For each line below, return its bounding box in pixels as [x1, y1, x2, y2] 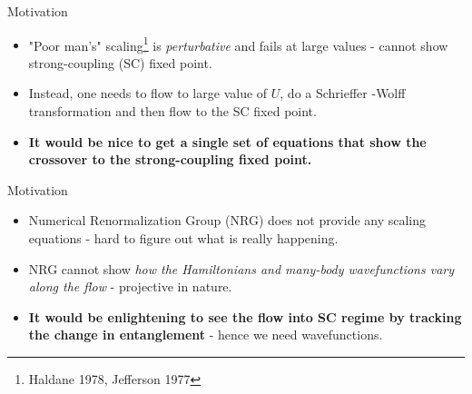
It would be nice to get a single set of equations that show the [28, 132, 427, 151]
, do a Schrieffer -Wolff [280, 84, 406, 103]
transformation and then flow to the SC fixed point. [28, 102, 317, 121]
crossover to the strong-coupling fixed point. [28, 150, 312, 169]
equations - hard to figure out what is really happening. [28, 229, 339, 247]
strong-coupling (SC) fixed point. [28, 53, 212, 72]
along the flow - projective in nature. [28, 277, 232, 296]
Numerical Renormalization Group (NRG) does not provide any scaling [28, 211, 427, 230]
